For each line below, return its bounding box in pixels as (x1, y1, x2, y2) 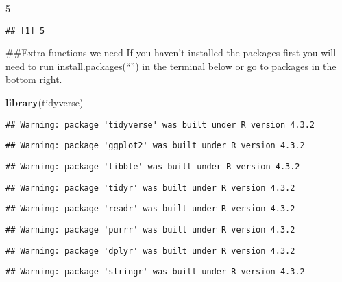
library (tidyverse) (5, 95, 84, 110)
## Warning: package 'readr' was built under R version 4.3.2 (5, 204, 295, 214)
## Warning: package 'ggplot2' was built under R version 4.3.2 (5, 141, 305, 151)
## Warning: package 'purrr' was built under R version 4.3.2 (5, 224, 295, 235)
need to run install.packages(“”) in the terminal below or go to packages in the (5, 58, 337, 73)
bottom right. (5, 72, 62, 86)
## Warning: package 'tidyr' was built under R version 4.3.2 (5, 183, 295, 193)
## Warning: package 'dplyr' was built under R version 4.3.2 (5, 246, 295, 256)
